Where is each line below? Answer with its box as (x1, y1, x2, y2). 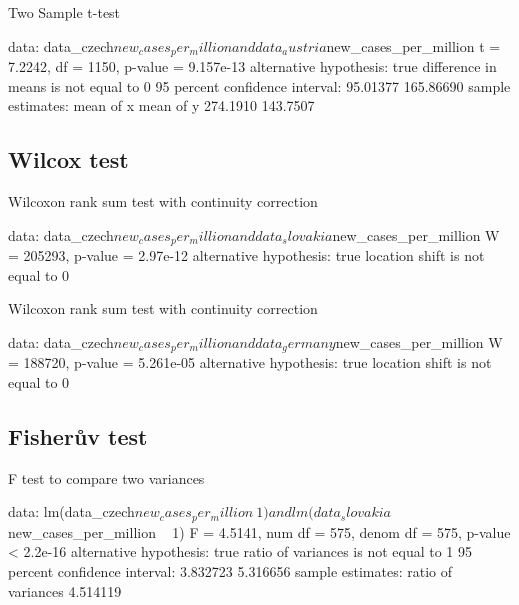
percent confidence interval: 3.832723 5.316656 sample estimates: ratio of (8, 560, 453, 581)
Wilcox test (8, 144, 129, 175)
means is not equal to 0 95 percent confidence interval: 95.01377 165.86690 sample (8, 75, 511, 96)
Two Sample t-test (8, 2, 121, 22)
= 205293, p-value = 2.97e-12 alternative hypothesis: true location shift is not (8, 245, 485, 266)
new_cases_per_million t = (326, 35, 501, 56)
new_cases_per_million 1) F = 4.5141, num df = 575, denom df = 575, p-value (8, 521, 511, 542)
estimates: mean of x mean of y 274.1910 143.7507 (8, 95, 315, 116)
